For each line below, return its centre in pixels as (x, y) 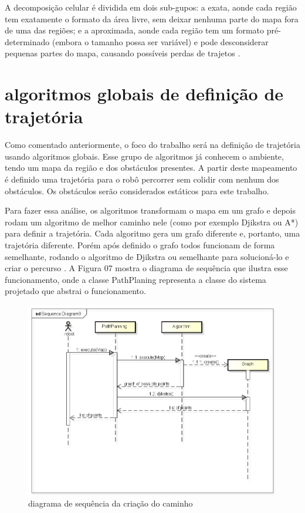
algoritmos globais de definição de (144, 94)
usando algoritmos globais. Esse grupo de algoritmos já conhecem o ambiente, (144, 156)
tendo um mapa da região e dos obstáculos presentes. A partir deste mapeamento (151, 168)
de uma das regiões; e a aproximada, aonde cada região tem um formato (135, 30)
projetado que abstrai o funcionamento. (75, 291)
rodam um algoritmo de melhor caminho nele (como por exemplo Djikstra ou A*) (152, 222)
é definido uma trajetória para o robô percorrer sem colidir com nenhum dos (142, 179)
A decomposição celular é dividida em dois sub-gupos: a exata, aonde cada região (151, 7)
